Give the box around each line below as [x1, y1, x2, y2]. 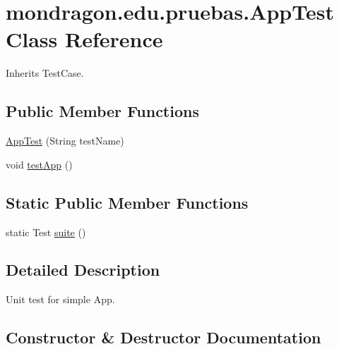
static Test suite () [6, 224, 86, 239]
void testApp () [6, 157, 73, 171]
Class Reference [6, 25, 163, 54]
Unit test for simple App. [6, 292, 115, 307]
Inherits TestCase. [6, 66, 84, 80]
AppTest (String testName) [6, 133, 124, 148]
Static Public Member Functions [6, 191, 249, 213]
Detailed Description [6, 259, 160, 281]
